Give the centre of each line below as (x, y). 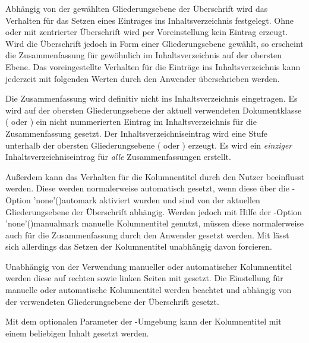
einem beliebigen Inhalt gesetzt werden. (77, 333)
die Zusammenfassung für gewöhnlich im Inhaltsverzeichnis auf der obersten (144, 55)
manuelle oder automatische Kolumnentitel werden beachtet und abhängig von (149, 290)
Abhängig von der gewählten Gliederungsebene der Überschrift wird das (137, 8)
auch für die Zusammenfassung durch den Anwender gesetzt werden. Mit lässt (147, 235)
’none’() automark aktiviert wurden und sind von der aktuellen (147, 199)
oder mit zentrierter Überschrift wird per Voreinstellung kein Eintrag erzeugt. (147, 32)
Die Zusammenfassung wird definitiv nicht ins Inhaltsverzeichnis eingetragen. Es (152, 98)
